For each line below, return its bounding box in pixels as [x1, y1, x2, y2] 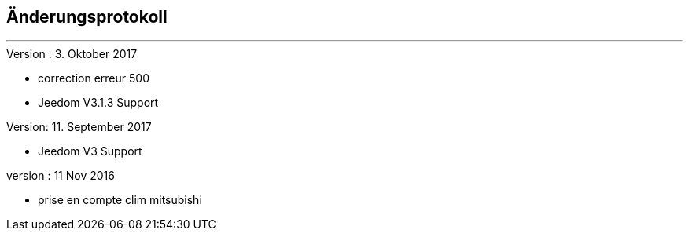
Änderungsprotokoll [6, 7, 168, 27]
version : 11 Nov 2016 [6, 169, 115, 183]
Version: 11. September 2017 [6, 120, 152, 134]
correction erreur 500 [38, 71, 149, 86]
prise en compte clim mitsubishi [38, 193, 202, 207]
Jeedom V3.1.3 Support [38, 96, 159, 110]
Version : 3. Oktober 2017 [6, 47, 138, 61]
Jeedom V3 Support [38, 144, 142, 159]
